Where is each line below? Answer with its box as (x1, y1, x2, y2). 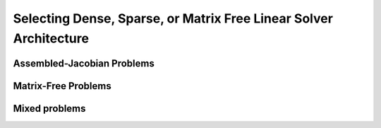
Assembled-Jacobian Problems (13, 57, 155, 69)
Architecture (13, 30, 90, 46)
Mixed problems (13, 103, 86, 115)
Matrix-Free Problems (13, 80, 112, 92)
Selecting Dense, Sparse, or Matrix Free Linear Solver (13, 11, 333, 26)
